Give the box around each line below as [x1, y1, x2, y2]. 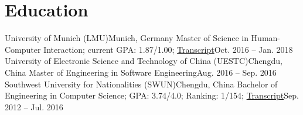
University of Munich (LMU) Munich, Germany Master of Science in [5, 32, 248, 44]
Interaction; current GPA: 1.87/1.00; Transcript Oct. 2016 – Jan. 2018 [43, 43, 293, 55]
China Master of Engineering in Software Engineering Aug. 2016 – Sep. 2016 [5, 66, 277, 78]
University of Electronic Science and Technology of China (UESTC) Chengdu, [5, 55, 282, 67]
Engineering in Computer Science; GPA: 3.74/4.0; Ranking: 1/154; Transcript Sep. [5, 89, 299, 102]
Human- [251, 32, 280, 44]
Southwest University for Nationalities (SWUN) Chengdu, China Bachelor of [5, 77, 278, 90]
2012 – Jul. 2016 [5, 100, 63, 113]
